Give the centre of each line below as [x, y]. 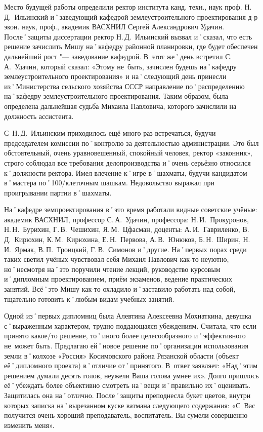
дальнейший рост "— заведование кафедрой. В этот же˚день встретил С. [118, 56]
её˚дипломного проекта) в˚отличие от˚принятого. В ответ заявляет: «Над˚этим [131, 365]
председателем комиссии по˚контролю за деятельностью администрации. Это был [131, 143]
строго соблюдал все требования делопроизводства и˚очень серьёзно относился [127, 162]
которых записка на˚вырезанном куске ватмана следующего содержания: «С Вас [130, 405]
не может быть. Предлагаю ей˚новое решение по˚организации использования [126, 345]
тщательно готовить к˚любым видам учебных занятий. [89, 299]
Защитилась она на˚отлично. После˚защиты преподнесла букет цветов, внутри [127, 395]
